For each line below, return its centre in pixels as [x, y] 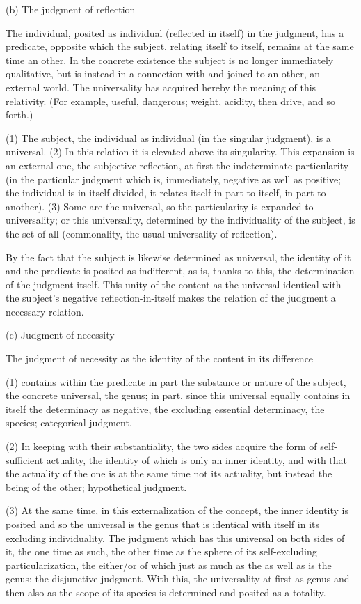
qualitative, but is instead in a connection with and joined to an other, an [163, 73]
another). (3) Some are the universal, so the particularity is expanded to [160, 206]
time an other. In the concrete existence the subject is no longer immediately [170, 60]
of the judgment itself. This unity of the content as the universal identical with [174, 284]
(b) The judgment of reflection [71, 9]
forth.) [19, 115]
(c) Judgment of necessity [60, 335]
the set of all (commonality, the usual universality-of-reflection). [142, 233]
